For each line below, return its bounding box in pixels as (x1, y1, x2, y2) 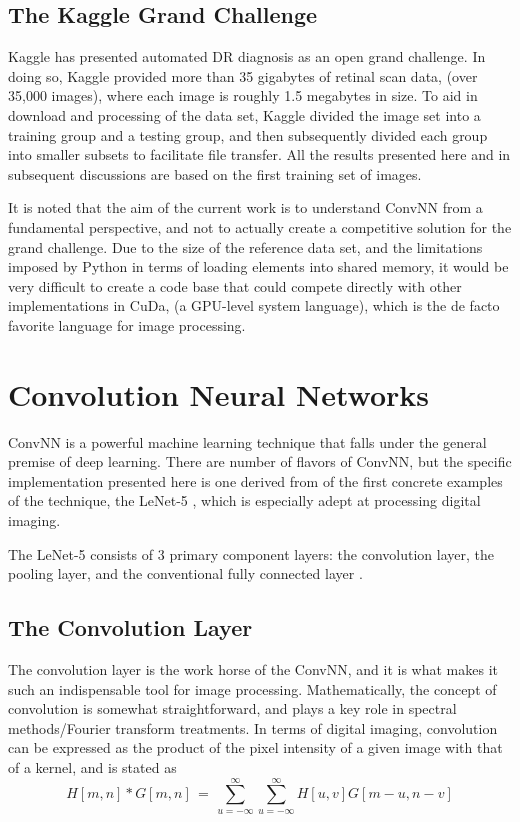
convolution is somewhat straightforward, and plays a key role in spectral (8, 698, 457, 719)
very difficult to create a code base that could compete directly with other (8, 275, 462, 296)
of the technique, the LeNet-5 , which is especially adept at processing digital (8, 490, 481, 511)
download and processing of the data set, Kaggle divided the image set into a (8, 104, 481, 125)
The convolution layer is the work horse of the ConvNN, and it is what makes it (8, 659, 498, 679)
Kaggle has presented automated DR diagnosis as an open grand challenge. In (8, 46, 486, 67)
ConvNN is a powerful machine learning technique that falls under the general (8, 431, 487, 452)
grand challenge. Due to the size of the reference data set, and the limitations (8, 236, 483, 257)
